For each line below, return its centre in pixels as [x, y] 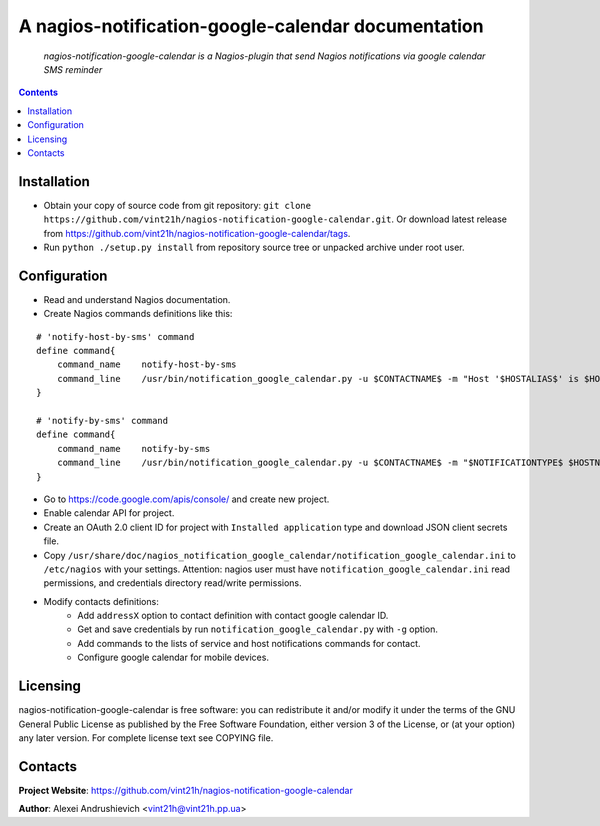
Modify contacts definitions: [101, 601]
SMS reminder [73, 69]
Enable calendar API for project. [109, 513]
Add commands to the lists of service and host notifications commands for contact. [249, 643]
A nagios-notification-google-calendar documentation [251, 26]
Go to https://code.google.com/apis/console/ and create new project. [186, 499]
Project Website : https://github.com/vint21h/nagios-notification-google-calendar [186, 790]
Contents [38, 92]
